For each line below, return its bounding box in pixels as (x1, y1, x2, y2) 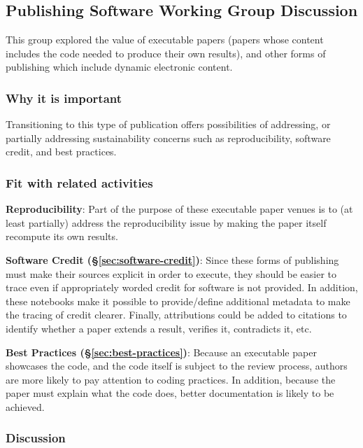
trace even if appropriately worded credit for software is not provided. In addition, (6, 280, 358, 295)
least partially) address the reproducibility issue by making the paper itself (6, 215, 327, 230)
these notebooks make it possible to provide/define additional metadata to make (6, 293, 350, 308)
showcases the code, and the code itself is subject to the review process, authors (6, 358, 348, 373)
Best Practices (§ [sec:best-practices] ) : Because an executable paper (6, 344, 317, 359)
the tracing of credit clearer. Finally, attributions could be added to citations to (6, 307, 347, 322)
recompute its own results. (6, 229, 118, 244)
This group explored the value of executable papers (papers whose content (6, 32, 324, 47)
